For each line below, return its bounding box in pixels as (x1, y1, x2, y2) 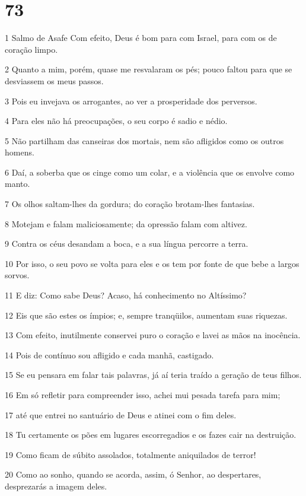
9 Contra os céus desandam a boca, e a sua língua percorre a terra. (5, 237, 248, 250)
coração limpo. (5, 43, 58, 55)
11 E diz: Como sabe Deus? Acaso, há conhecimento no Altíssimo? (5, 289, 247, 301)
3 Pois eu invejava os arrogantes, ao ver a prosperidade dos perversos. (5, 94, 257, 107)
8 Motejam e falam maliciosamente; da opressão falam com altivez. (5, 217, 247, 230)
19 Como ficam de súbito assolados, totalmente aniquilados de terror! (5, 448, 256, 460)
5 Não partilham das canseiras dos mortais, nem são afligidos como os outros (5, 134, 284, 147)
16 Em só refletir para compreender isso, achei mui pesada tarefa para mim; (5, 389, 280, 400)
